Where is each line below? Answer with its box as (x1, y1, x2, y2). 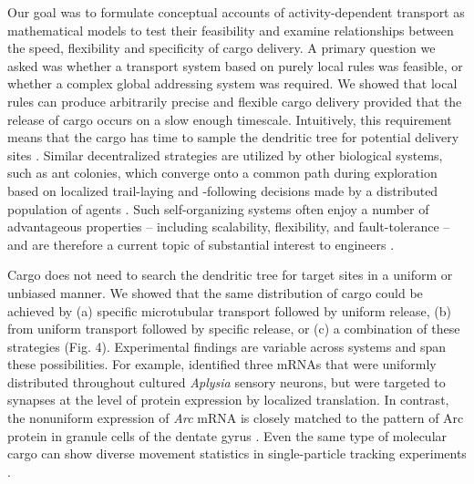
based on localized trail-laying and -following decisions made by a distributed (7, 180, 438, 200)
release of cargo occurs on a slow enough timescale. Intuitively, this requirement (7, 109, 452, 129)
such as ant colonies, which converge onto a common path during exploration (7, 163, 438, 182)
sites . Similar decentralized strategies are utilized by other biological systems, (7, 145, 443, 164)
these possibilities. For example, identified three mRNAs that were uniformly (7, 355, 437, 374)
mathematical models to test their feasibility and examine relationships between (7, 20, 454, 39)
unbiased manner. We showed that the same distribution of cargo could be (7, 283, 423, 302)
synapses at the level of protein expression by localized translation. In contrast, (7, 390, 449, 409)
